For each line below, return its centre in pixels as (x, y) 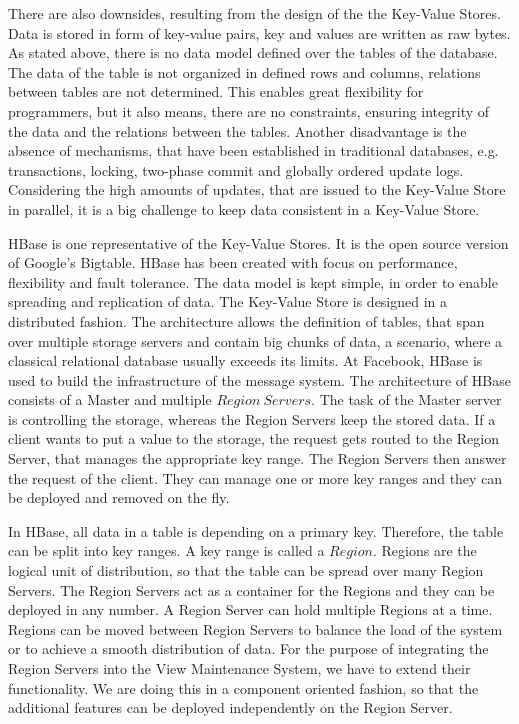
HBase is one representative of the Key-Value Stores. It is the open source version (258, 242)
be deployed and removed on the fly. (119, 497)
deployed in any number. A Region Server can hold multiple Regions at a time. (250, 609)
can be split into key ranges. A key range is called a (166, 550)
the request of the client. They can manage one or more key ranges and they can (255, 477)
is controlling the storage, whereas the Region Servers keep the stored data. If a (252, 418)
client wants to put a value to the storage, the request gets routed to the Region (253, 438)
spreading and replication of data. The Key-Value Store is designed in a (228, 301)
